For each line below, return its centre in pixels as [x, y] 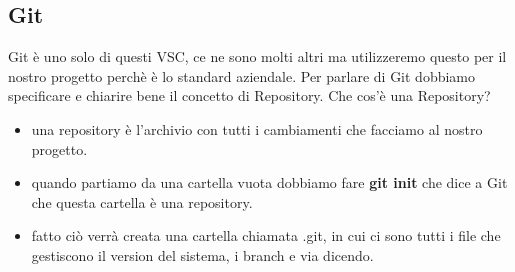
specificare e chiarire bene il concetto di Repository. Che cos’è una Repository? [249, 95]
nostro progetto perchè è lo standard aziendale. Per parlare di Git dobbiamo [242, 75]
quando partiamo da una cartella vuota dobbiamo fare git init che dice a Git [269, 182]
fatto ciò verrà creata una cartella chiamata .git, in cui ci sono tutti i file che [266, 235]
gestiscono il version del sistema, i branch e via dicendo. [202, 254]
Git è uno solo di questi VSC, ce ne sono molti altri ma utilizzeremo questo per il [257, 56]
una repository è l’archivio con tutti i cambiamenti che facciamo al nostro [257, 128]
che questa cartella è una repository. [142, 201]
